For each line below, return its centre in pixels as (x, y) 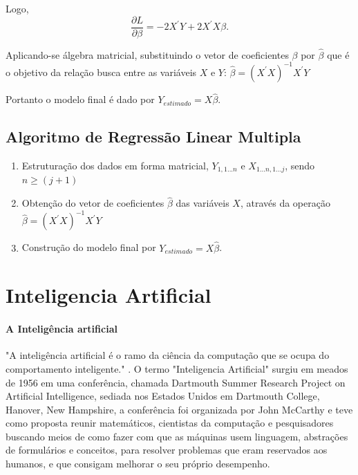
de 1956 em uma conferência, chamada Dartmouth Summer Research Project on (176, 382)
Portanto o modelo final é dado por (80, 99)
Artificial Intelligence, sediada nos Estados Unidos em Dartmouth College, (163, 396)
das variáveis (202, 203)
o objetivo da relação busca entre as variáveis (101, 72)
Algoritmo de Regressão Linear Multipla (153, 137)
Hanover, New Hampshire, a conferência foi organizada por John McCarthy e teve (179, 409)
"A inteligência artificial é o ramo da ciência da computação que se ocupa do (168, 355)
